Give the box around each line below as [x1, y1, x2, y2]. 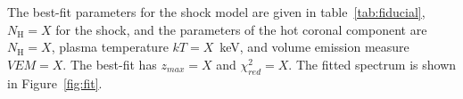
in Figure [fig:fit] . [7, 73, 103, 92]
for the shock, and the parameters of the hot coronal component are [55, 20, 427, 38]
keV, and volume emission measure [219, 37, 409, 56]
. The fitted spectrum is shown [288, 54, 457, 73]
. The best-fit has [62, 54, 157, 73]
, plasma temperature [51, 37, 169, 56]
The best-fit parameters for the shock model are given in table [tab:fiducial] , [7, 3, 426, 21]
